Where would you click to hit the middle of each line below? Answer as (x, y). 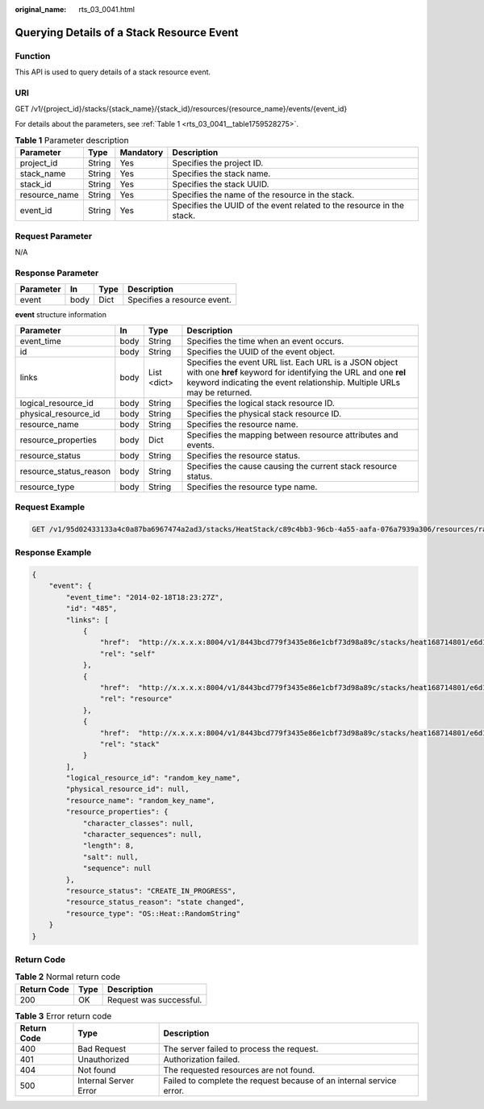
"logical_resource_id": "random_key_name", (153, 778)
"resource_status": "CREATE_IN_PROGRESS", (151, 891)
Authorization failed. (202, 1060)
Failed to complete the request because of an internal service (280, 1081)
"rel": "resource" (136, 699)
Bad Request (102, 1049)
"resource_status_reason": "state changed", (155, 902)
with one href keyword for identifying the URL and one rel (296, 372)
